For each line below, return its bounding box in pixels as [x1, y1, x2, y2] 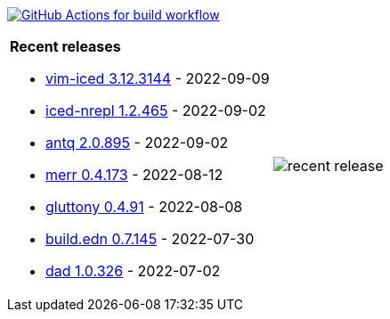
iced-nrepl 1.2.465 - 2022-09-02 [45, 102, 266, 119]
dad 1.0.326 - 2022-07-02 [45, 262, 221, 280]
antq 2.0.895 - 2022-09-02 [45, 134, 229, 151]
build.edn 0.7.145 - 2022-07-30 [45, 230, 255, 248]
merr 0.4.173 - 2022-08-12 [45, 166, 223, 184]
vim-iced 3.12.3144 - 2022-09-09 [45, 70, 270, 87]
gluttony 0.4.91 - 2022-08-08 [45, 198, 243, 216]
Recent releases [10, 37, 121, 55]
